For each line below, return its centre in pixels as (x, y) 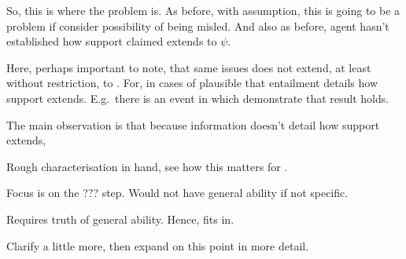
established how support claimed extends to (112, 41)
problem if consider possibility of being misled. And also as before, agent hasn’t (198, 26)
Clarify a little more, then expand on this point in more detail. (158, 245)
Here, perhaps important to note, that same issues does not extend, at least (189, 67)
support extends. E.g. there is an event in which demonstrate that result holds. (198, 98)
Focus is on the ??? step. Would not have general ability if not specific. (177, 193)
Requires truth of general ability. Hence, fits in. (120, 219)
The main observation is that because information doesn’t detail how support (193, 124)
